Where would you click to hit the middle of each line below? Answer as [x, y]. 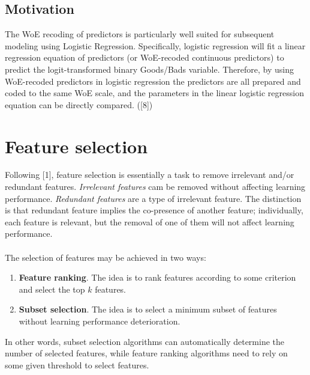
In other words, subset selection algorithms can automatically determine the [145, 341]
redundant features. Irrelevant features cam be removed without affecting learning [155, 187]
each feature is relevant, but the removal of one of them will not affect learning [150, 221]
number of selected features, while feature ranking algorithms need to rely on [146, 353]
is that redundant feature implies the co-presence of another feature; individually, [154, 210]
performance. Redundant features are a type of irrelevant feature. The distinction [153, 198]
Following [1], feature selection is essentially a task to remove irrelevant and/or [150, 175]
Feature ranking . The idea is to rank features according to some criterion [157, 277]
